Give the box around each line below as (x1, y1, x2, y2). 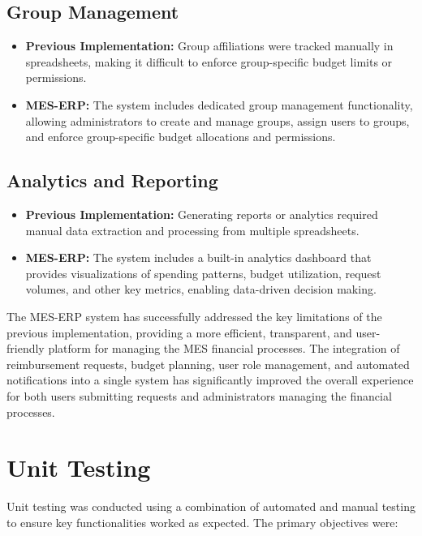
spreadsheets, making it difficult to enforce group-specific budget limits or (25, 53, 393, 70)
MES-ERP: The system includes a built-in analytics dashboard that (25, 249, 372, 266)
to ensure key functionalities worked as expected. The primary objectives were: (6, 513, 398, 530)
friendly (6, 340, 45, 357)
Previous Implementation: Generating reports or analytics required (25, 205, 378, 222)
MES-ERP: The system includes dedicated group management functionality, (25, 96, 413, 113)
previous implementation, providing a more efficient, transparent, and (6, 324, 352, 341)
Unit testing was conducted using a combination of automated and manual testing (6, 498, 416, 515)
